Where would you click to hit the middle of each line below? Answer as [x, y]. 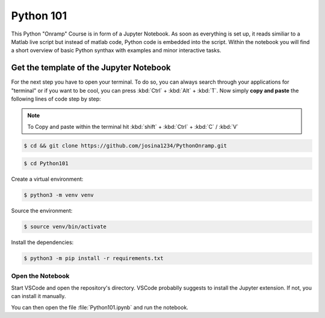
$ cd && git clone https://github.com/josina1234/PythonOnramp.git [125, 145]
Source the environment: [42, 211]
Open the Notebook [40, 276]
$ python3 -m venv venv [59, 195]
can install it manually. [39, 296]
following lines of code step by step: [56, 99]
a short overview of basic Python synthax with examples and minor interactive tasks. [116, 51]
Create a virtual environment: [47, 179]
